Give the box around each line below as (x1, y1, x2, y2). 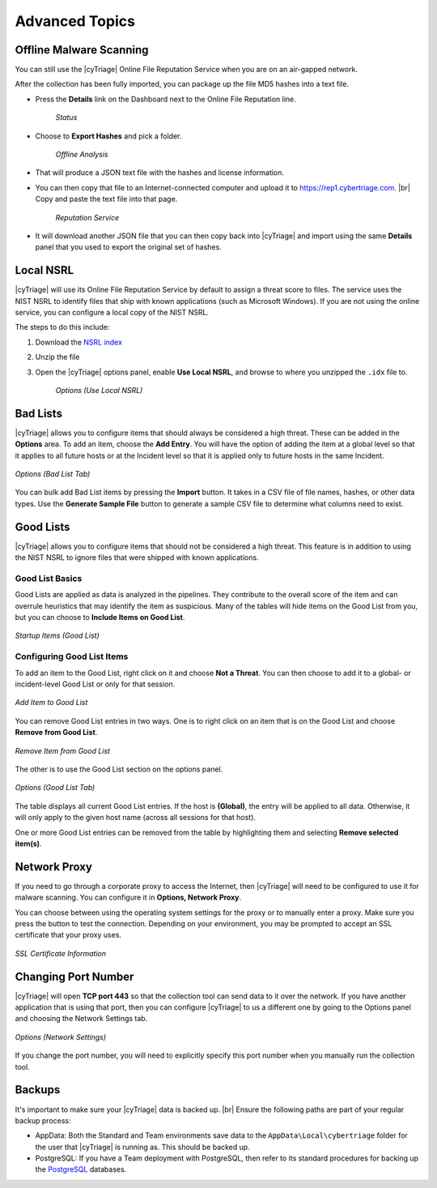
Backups (15, 1083, 61, 1097)
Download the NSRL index (35, 337, 123, 347)
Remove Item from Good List (15, 746, 111, 755)
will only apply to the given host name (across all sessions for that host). (15, 813, 257, 823)
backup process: (15, 1115, 72, 1126)
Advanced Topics (15, 12, 135, 30)
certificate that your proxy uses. (15, 930, 121, 940)
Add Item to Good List (15, 698, 88, 707)
